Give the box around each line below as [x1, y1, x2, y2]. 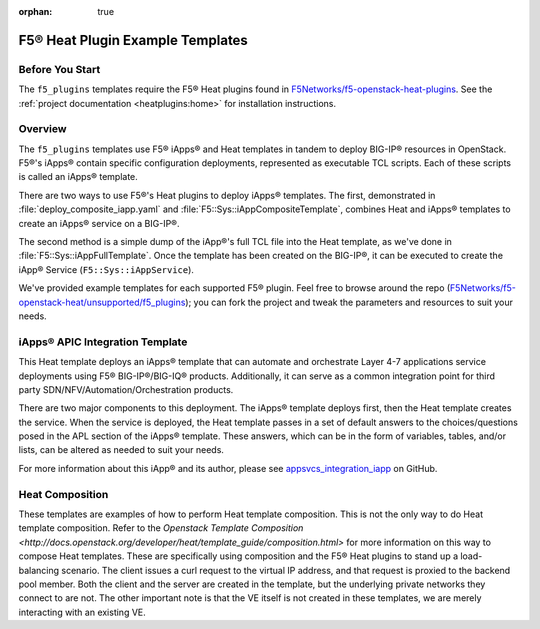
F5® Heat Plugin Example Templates [18, 31, 249, 49]
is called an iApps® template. [18, 171, 139, 183]
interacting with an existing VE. [18, 606, 147, 618]
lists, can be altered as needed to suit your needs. [18, 444, 225, 456]
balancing [18, 564, 60, 576]
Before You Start [18, 62, 101, 76]
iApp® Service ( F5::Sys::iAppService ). [18, 263, 195, 275]
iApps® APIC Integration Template [18, 335, 188, 349]
